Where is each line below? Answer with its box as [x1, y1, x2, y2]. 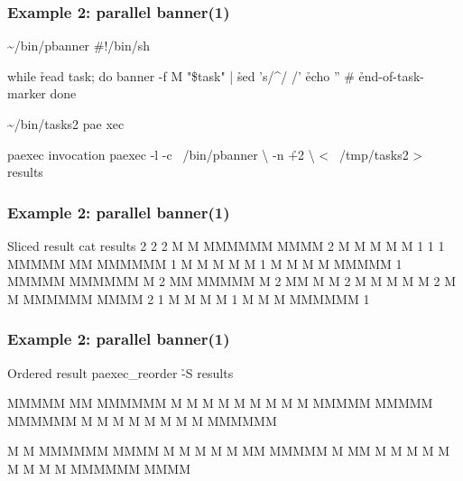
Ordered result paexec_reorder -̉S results [7, 363, 234, 382]
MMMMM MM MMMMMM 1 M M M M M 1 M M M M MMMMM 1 [7, 254, 403, 273]
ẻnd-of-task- [358, 66, 424, 85]
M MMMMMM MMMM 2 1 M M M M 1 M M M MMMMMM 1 [7, 289, 370, 308]
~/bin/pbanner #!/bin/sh [7, 36, 151, 55]
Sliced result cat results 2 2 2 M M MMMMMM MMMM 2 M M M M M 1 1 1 [7, 236, 445, 254]
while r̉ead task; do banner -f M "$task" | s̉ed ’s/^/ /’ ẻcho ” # [7, 66, 355, 85]
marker [7, 84, 46, 103]
